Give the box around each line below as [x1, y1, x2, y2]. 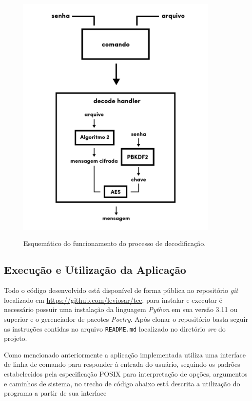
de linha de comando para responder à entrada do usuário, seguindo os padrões [4, 359, 240, 369]
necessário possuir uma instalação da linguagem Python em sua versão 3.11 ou [4, 304, 237, 314]
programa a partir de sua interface [4, 388, 107, 398]
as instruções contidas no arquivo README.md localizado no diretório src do [4, 323, 226, 334]
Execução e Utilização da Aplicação [4, 262, 186, 277]
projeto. [4, 333, 27, 343]
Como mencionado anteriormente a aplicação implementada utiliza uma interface [4, 349, 246, 359]
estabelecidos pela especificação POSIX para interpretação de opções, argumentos [4, 369, 248, 379]
